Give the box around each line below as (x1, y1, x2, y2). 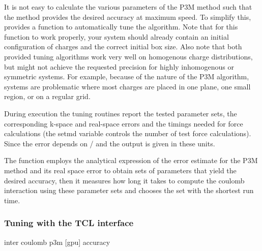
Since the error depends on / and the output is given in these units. (4, 138, 215, 148)
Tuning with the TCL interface (4, 216, 134, 229)
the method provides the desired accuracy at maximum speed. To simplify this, (4, 11, 251, 22)
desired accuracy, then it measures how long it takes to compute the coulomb (4, 175, 245, 185)
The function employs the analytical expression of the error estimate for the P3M (4, 155, 258, 166)
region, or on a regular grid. (4, 91, 91, 102)
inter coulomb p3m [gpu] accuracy (4, 236, 110, 247)
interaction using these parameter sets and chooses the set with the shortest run (4, 185, 254, 196)
